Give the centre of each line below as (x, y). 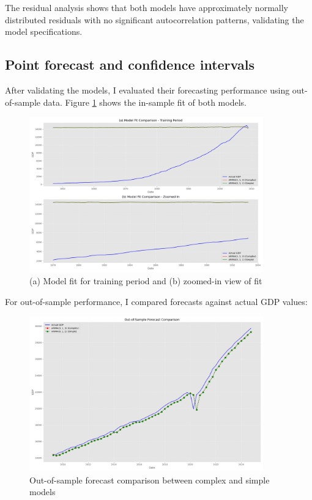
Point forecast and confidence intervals (130, 64)
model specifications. (44, 31)
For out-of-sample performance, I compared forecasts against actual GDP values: (156, 301)
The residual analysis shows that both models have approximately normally (147, 7)
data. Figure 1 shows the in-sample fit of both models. (145, 102)
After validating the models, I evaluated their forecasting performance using (147, 90)
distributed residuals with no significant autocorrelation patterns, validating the (154, 19)
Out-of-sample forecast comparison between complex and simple (150, 480)
